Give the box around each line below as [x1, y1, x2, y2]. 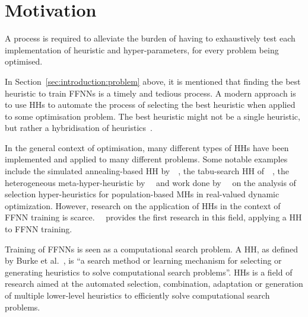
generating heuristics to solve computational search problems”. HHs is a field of [5, 265, 293, 278]
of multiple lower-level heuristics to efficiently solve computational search [5, 289, 270, 301]
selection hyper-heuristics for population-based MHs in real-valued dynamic [5, 188, 280, 200]
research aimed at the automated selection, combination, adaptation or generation [5, 277, 303, 290]
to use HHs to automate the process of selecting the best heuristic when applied [5, 98, 296, 111]
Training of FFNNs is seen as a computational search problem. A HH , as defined [5, 242, 299, 255]
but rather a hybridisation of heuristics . [5, 121, 153, 134]
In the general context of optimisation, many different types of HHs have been [5, 141, 289, 153]
